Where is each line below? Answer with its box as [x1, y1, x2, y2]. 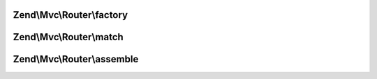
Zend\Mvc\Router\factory [13, 9, 128, 21]
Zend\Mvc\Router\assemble [13, 53, 139, 65]
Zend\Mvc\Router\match [13, 31, 124, 43]
